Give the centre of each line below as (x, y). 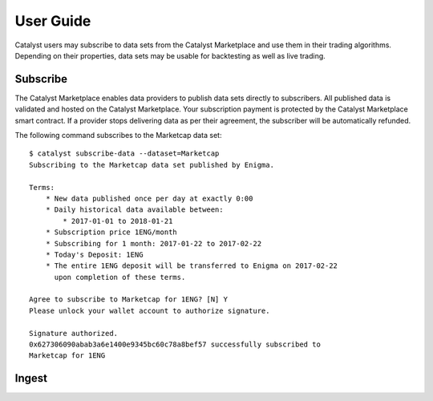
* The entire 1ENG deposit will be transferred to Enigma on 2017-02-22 (192, 266)
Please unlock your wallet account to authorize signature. (150, 310)
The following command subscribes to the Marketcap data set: (118, 136)
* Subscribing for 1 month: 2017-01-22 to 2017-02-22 (154, 243)
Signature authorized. (74, 333)
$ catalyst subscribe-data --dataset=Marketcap (124, 154)
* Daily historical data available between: (134, 210)
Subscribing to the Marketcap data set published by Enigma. (152, 165)
